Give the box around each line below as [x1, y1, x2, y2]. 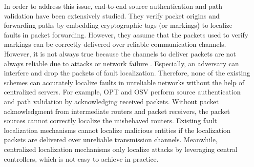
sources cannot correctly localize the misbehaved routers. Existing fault [4, 115, 217, 126]
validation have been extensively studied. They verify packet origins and [4, 10, 220, 20]
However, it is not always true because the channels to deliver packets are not [4, 48, 236, 58]
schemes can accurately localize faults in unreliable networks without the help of [4, 77, 244, 87]
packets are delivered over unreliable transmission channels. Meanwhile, [4, 134, 218, 145]
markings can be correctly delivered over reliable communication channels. [4, 39, 226, 49]
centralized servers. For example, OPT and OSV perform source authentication [4, 87, 241, 97]
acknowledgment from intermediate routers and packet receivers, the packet [4, 106, 230, 116]
